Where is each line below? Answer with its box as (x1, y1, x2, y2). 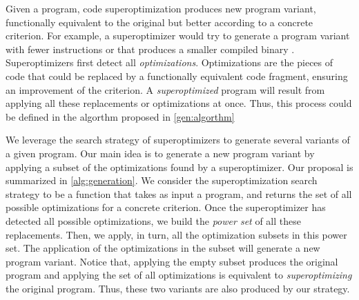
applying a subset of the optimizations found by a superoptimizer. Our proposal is (6, 159, 353, 174)
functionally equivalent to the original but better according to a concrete (6, 14, 313, 29)
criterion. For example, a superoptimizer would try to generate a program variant (6, 28, 350, 43)
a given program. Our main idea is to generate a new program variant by (6, 146, 315, 160)
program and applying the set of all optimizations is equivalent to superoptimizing (6, 268, 352, 282)
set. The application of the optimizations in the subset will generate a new (6, 241, 320, 255)
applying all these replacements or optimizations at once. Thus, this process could (6, 96, 352, 110)
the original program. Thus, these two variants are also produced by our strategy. (6, 281, 350, 295)
